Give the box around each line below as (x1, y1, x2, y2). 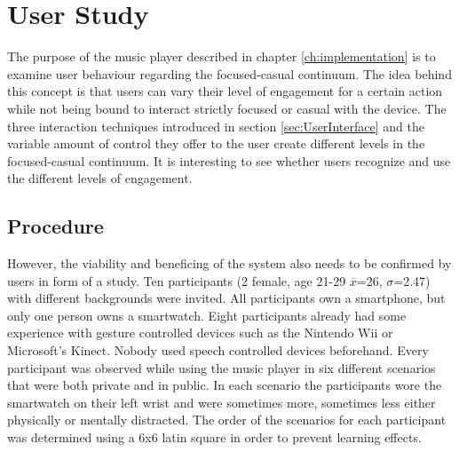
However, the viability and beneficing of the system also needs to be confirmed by (7, 254, 452, 273)
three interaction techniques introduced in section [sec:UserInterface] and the (7, 116, 424, 135)
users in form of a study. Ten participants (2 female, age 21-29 (7, 271, 346, 289)
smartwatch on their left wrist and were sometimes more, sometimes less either (7, 393, 436, 411)
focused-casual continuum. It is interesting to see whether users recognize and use (7, 151, 451, 170)
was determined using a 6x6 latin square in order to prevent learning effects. (7, 428, 422, 447)
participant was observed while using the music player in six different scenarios (7, 358, 436, 377)
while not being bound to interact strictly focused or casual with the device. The (7, 99, 447, 117)
